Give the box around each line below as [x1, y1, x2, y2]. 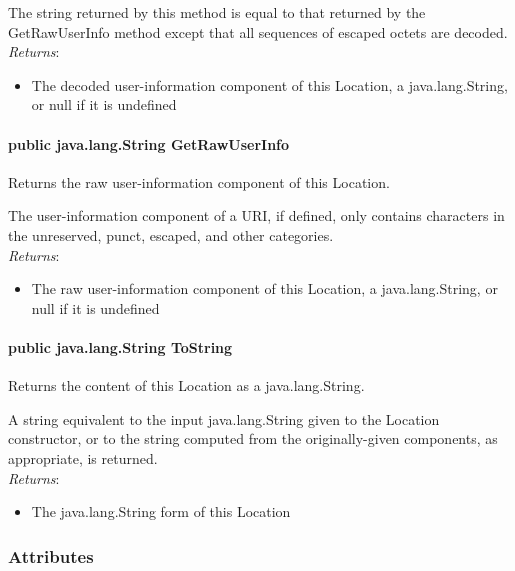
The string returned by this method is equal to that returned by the [8, 2, 426, 22]
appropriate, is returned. [8, 447, 158, 468]
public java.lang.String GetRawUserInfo [8, 133, 290, 154]
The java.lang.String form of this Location [31, 501, 291, 522]
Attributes [8, 543, 94, 568]
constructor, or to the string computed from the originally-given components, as [8, 428, 498, 449]
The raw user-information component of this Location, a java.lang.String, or [31, 278, 498, 299]
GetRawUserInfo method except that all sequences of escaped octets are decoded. [8, 21, 508, 42]
